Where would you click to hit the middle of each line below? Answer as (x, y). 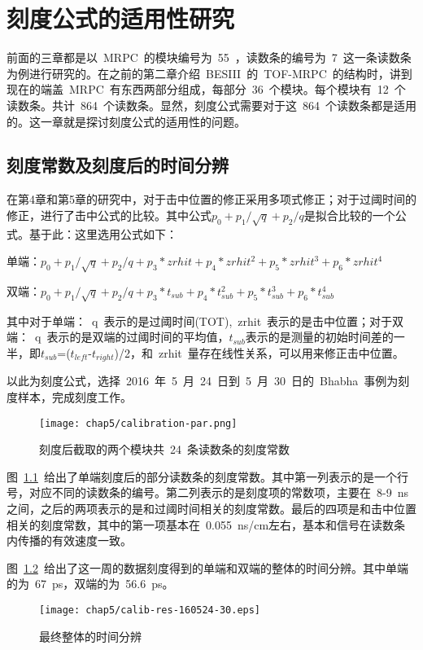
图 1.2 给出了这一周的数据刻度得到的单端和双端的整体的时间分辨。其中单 (202, 567)
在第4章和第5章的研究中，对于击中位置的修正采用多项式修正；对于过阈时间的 (211, 199)
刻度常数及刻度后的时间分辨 (118, 165)
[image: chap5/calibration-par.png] (138, 423)
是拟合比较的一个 (349, 215)
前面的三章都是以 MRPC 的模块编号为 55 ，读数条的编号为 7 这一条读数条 (209, 57)
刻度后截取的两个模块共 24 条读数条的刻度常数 (164, 449)
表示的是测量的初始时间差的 (319, 337)
